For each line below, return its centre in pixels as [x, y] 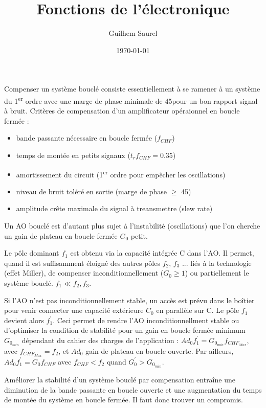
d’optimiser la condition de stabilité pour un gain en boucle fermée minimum [125, 330]
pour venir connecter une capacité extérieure [74, 310]
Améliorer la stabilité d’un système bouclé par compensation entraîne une [120, 379]
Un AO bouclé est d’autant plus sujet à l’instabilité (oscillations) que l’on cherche [132, 225]
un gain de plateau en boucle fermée [61, 235]
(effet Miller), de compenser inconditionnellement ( [84, 273]
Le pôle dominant [32, 253]
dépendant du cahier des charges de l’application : [100, 340]
